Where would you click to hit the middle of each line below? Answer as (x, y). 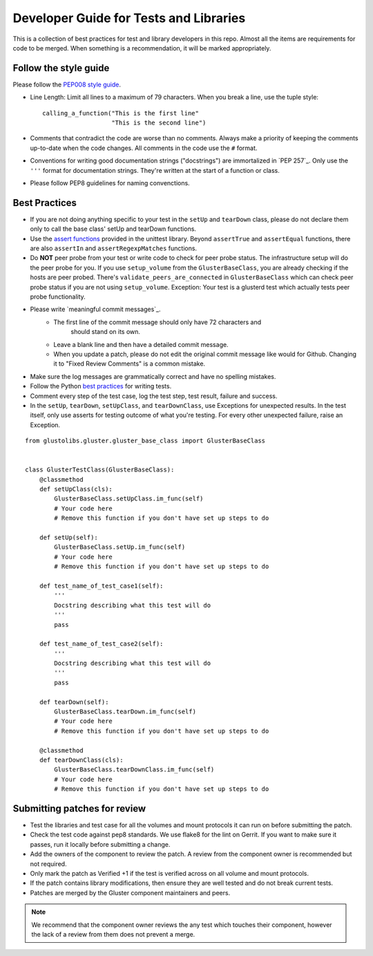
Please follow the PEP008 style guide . (67, 84)
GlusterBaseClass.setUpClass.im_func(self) (129, 499)
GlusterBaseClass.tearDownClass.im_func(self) (134, 770)
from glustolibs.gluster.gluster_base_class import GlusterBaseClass (145, 441)
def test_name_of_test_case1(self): (101, 585)
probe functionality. (58, 297)
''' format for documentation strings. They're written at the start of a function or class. (155, 170)
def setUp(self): (68, 537)
